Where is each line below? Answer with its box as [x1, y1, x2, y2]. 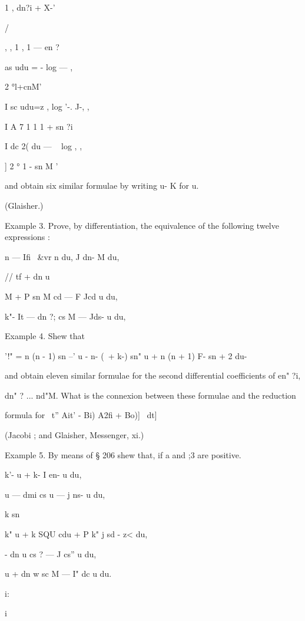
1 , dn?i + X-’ [5, 1, 55, 13]
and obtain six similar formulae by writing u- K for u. [5, 179, 199, 192]
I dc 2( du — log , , [5, 140, 82, 152]
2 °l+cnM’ [5, 80, 42, 93]
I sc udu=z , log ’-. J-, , [5, 100, 89, 112]
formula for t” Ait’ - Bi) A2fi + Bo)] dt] [5, 409, 157, 421]
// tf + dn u [5, 270, 50, 282]
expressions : [5, 231, 50, 243]
